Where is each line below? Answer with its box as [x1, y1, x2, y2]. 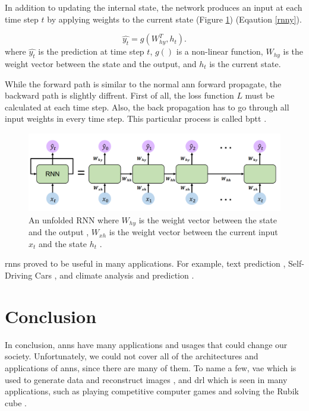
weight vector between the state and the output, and [5, 57, 197, 69]
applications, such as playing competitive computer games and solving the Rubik [5, 385, 299, 397]
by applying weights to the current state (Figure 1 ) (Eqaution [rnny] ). [47, 12, 302, 25]
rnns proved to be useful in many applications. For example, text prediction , [5, 257, 286, 270]
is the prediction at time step [38, 45, 144, 58]
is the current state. [209, 57, 281, 69]
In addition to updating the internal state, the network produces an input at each [5, 1, 302, 13]
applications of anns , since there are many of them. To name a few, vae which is [5, 361, 297, 374]
